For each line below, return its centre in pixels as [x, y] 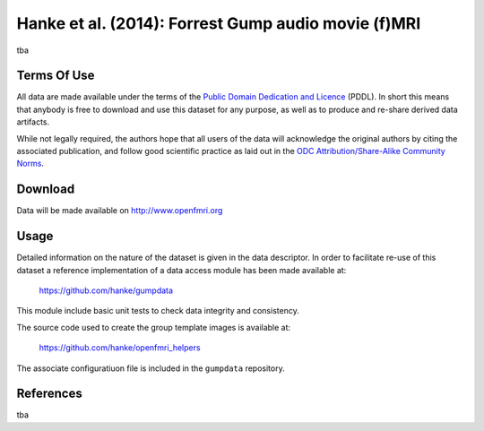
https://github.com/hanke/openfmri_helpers [120, 348]
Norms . [30, 164]
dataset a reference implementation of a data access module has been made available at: [181, 270]
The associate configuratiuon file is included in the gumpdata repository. [151, 368]
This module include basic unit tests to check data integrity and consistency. [158, 311]
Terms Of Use [56, 76]
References [49, 394]
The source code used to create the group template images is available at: [154, 327]
